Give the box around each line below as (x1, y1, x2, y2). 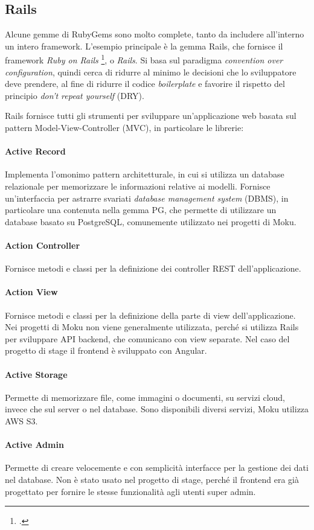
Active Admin (5, 438, 64, 451)
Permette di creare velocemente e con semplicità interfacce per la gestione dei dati (5, 461, 309, 474)
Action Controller (5, 238, 80, 251)
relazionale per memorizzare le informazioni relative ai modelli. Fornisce (5, 180, 271, 192)
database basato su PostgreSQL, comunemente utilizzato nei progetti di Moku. (5, 215, 296, 228)
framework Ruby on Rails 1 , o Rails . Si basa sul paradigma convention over (5, 52, 283, 66)
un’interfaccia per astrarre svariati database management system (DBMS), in (5, 191, 289, 204)
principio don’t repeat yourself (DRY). (5, 89, 144, 101)
